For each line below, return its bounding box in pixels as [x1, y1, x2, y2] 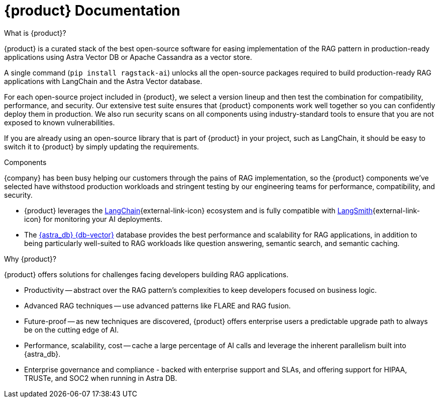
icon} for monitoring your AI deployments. [24, 214, 163, 223]
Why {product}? [4, 254, 57, 263]
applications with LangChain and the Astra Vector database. [4, 76, 202, 86]
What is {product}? [4, 28, 66, 37]
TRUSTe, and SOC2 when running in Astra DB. [24, 373, 177, 382]
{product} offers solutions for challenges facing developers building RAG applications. [4, 270, 289, 279]
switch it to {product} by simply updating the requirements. [4, 142, 199, 151]
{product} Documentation [4, 2, 180, 19]
